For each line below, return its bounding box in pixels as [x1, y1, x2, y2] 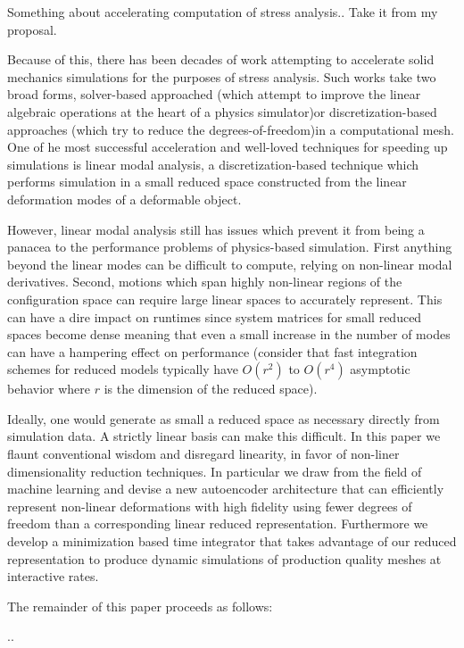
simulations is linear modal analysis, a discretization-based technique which [7, 154, 419, 173]
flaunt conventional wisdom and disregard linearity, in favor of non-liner [7, 444, 400, 463]
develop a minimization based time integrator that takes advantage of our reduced [7, 532, 457, 551]
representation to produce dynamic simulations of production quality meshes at [7, 549, 442, 568]
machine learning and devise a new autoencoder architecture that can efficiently [7, 479, 444, 498]
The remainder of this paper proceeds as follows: [7, 596, 273, 615]
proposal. [7, 20, 57, 38]
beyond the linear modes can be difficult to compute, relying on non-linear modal [7, 254, 452, 273]
